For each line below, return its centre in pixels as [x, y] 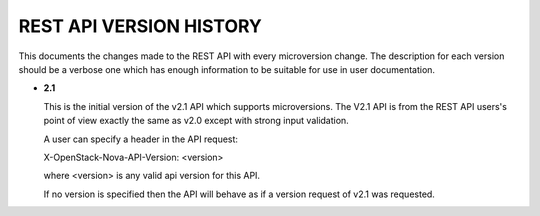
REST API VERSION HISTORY [140, 26]
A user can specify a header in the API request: [141, 139]
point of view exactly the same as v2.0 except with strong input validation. [196, 121]
